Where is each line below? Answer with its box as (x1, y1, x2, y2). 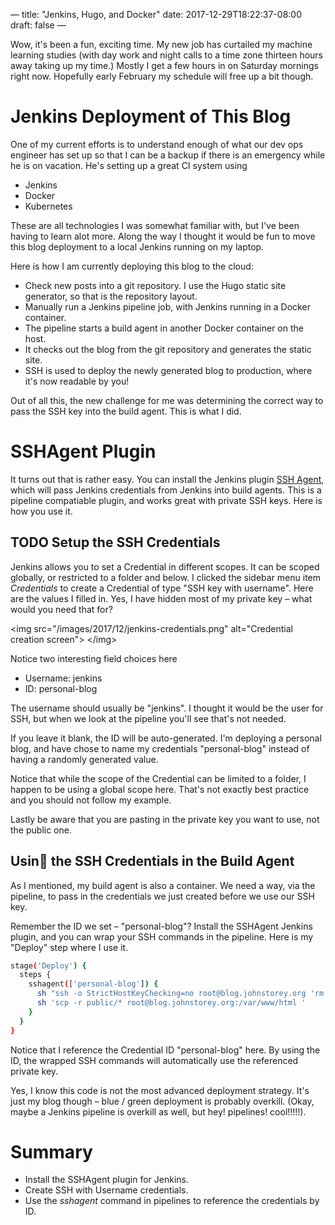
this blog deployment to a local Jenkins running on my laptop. (10, 240, 265, 253)
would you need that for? (10, 603, 113, 615)
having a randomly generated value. (10, 753, 159, 765)
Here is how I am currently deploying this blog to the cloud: (10, 260, 254, 272)
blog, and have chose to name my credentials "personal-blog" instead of (10, 742, 310, 754)
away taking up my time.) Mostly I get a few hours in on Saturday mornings (10, 60, 319, 71)
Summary (10, 1140, 93, 1163)
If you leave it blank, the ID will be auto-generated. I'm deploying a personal (10, 732, 322, 744)
